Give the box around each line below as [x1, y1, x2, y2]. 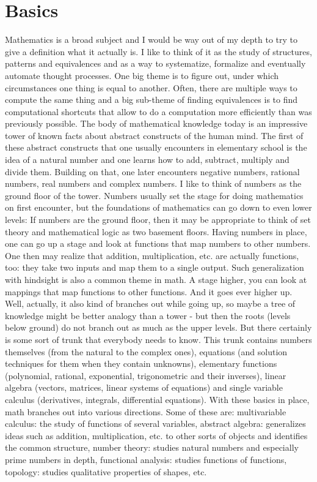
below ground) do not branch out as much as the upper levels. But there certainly [5, 321, 312, 334]
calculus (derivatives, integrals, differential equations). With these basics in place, [5, 393, 310, 405]
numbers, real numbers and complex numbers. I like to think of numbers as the [5, 177, 302, 190]
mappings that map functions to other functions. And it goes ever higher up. [5, 285, 293, 298]
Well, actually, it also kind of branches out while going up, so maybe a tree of [5, 297, 296, 310]
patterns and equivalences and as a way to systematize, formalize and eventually [5, 57, 306, 70]
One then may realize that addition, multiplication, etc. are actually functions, [5, 249, 299, 262]
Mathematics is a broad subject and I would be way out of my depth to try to [5, 33, 298, 46]
